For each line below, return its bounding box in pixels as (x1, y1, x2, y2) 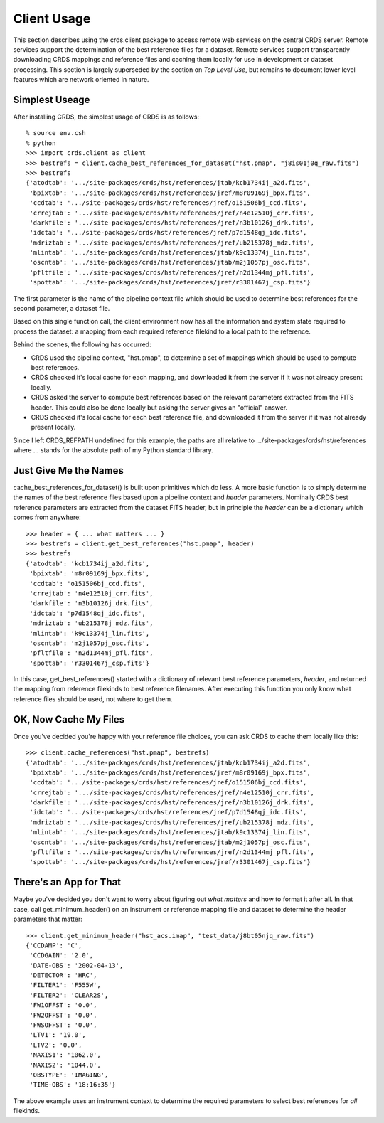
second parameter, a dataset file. (13, 304, 110, 313)
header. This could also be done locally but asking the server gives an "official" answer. (31, 403, 288, 412)
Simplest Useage (13, 93, 90, 106)
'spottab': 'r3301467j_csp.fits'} (29, 659, 150, 667)
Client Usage (13, 11, 91, 26)
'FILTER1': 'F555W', (29, 981, 101, 989)
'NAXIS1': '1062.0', (29, 1051, 101, 1059)
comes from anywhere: (13, 513, 81, 522)
